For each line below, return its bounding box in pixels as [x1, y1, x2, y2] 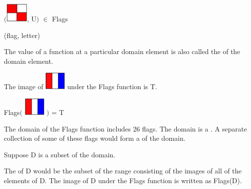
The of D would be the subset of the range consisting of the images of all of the [4, 166, 242, 176]
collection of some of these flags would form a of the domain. [4, 133, 186, 143]
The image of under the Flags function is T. [4, 81, 157, 92]
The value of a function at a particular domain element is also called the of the [4, 46, 240, 57]
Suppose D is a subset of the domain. [4, 149, 116, 159]
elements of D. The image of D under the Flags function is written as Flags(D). [4, 175, 242, 185]
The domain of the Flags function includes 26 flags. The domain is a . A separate [4, 123, 247, 133]
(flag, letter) [4, 30, 40, 40]
